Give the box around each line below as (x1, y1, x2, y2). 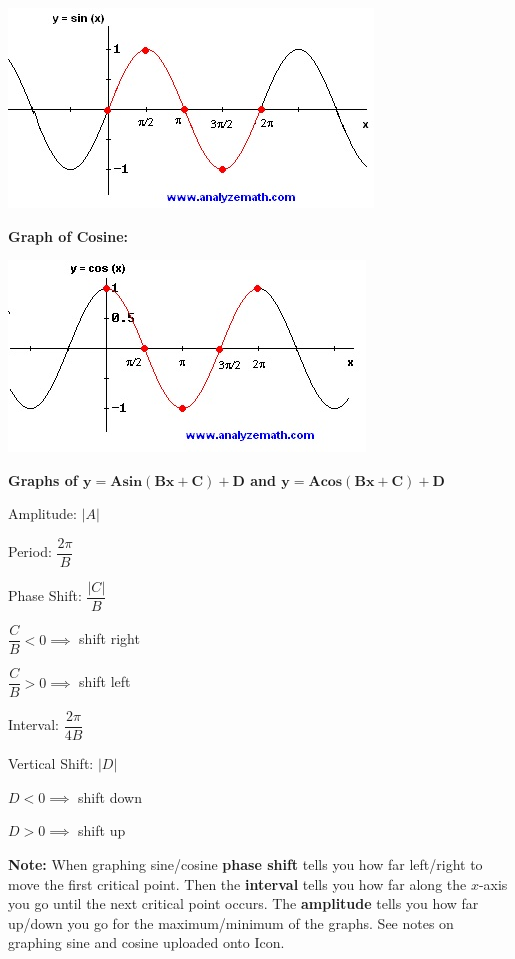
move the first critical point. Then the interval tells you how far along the (8, 873, 467, 894)
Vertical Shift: (8, 753, 94, 774)
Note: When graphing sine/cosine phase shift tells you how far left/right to (8, 854, 483, 875)
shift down (78, 786, 142, 807)
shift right (79, 628, 140, 649)
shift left (79, 671, 131, 692)
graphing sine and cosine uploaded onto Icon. (8, 932, 285, 953)
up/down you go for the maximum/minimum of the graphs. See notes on (8, 912, 454, 933)
